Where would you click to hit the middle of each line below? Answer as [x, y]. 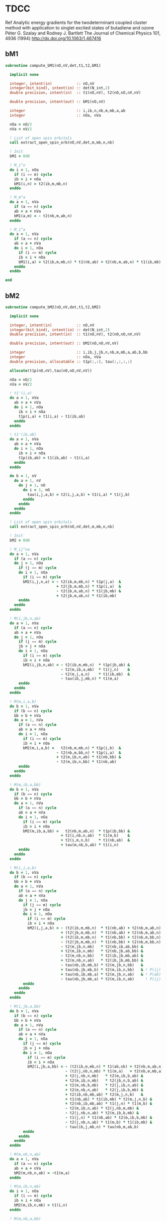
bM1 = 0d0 [20, 156]
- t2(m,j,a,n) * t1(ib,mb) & [95, 674]
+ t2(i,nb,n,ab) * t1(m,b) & [95, 836]
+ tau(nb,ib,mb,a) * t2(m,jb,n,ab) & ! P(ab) [111, 974]
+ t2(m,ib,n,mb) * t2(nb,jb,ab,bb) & [102, 951]
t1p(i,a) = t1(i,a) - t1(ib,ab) [52, 416]
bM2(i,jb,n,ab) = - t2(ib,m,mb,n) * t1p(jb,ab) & [77, 665]
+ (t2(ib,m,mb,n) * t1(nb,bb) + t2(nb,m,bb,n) [111, 937]
